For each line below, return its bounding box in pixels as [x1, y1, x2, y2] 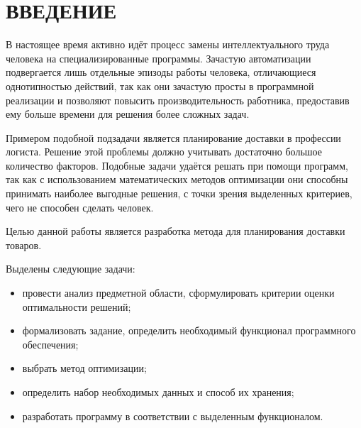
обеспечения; [22, 336, 79, 351]
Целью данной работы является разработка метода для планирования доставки [6, 224, 345, 238]
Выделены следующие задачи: [6, 261, 135, 276]
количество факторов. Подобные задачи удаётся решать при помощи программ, [6, 158, 348, 172]
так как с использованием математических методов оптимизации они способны [6, 172, 348, 187]
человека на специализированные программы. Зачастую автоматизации [6, 50, 311, 65]
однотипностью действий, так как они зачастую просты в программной [6, 78, 314, 93]
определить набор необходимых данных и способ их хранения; [22, 385, 294, 399]
